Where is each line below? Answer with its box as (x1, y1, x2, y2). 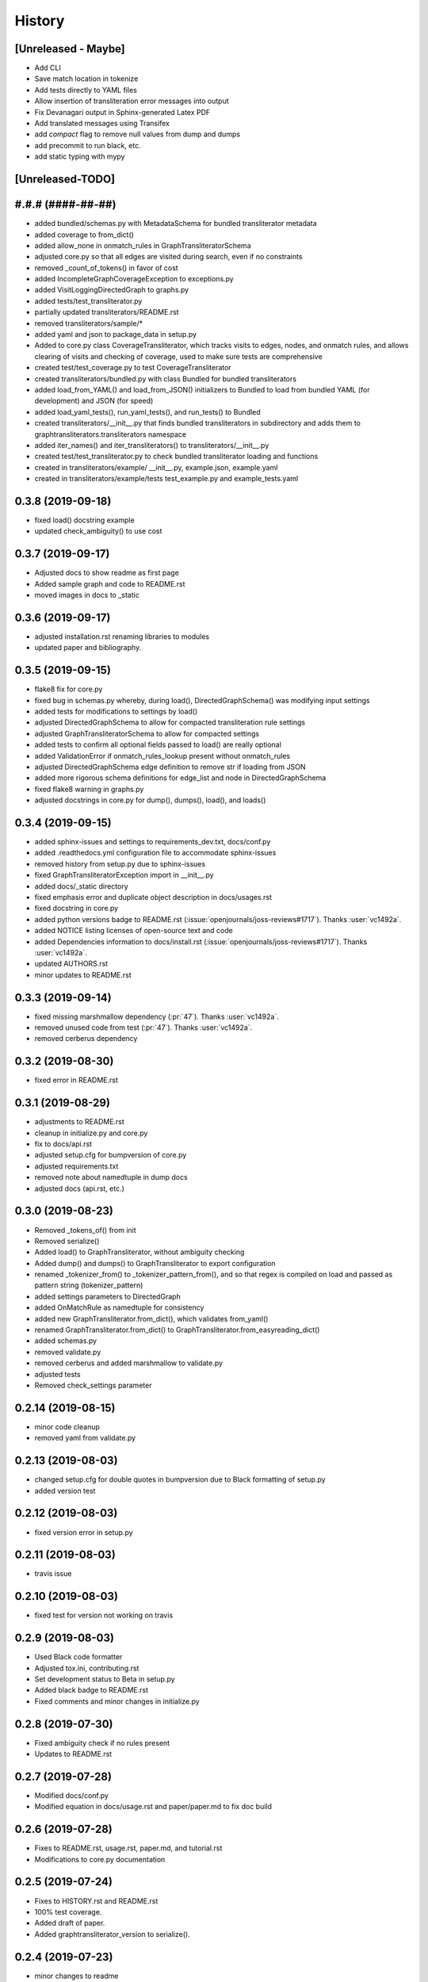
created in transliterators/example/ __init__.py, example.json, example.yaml (34, 462, 278, 472)
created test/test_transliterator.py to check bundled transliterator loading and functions (34, 452, 319, 461)
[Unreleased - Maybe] (14, 42, 126, 55)
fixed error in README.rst (34, 1075, 118, 1085)
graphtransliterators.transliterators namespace (34, 429, 186, 439)
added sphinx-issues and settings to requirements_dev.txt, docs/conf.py (34, 837, 271, 847)
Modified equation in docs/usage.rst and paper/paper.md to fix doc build (34, 1802, 273, 1812)
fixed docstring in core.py (34, 904, 119, 913)
